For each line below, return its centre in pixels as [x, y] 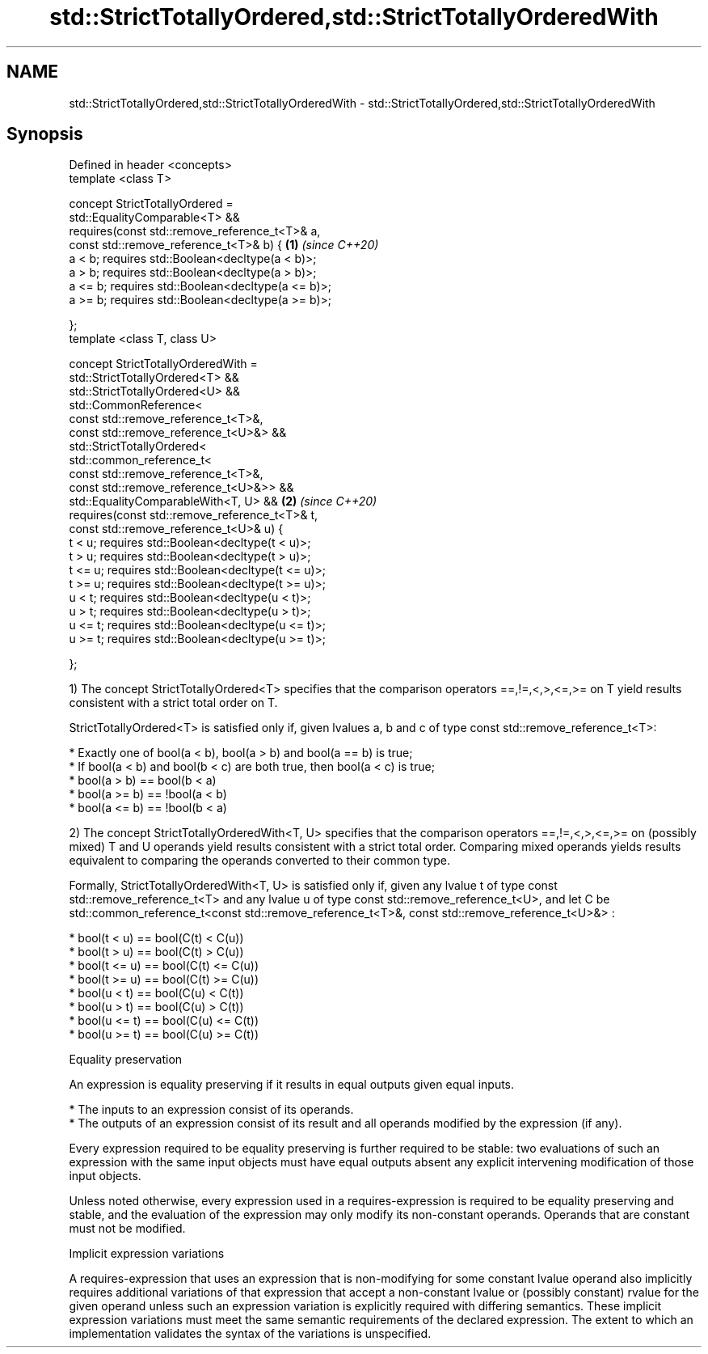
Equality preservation [126, 1060]
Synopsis [45, 134]
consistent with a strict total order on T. [173, 703]
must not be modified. [127, 1229]
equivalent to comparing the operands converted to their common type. [260, 861]
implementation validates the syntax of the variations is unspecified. [250, 1334]
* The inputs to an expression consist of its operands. [211, 1110]
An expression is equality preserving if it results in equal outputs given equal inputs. [292, 1085]
